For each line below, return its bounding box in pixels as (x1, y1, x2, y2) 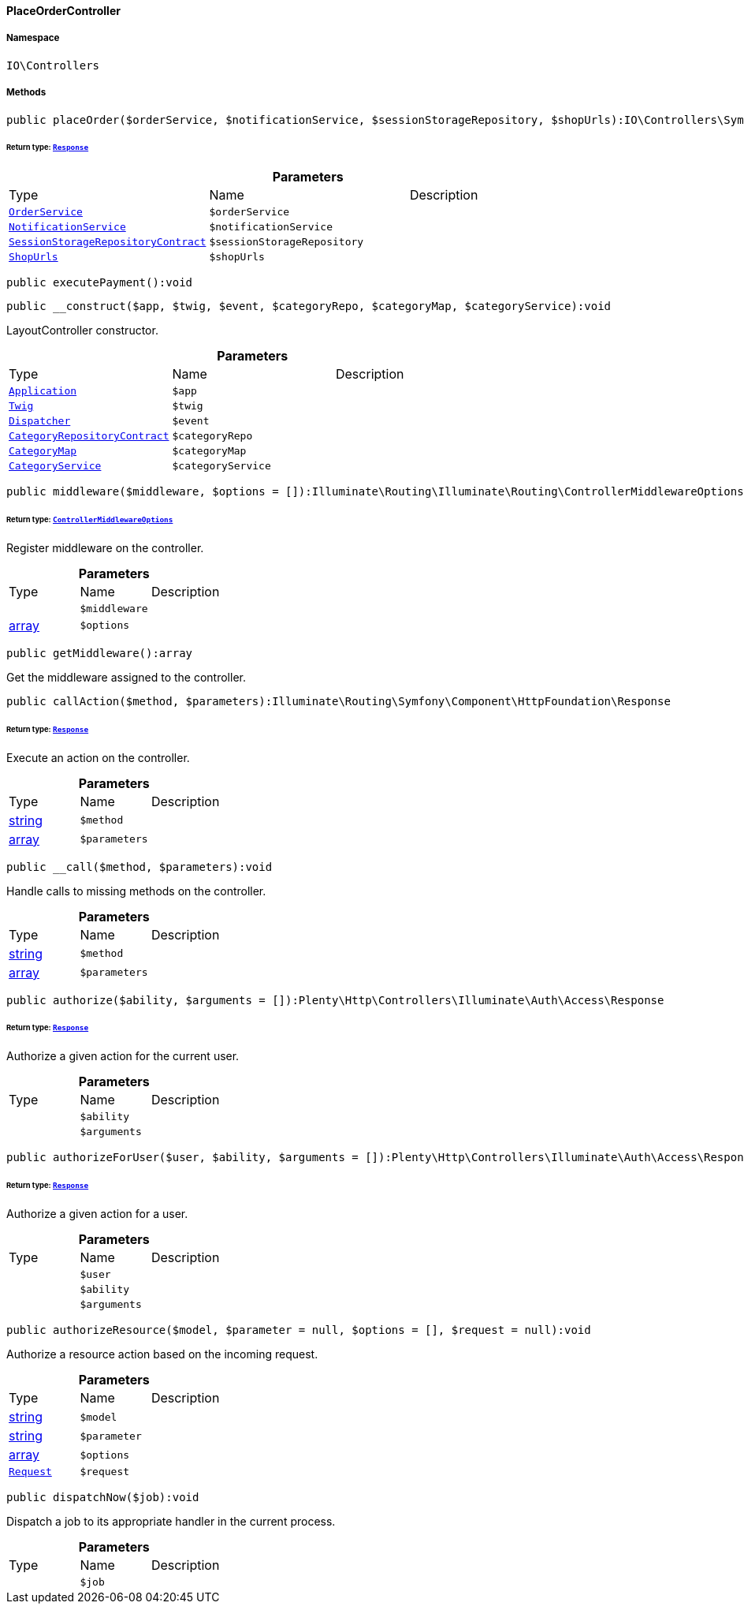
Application (9, 385, 77, 398)
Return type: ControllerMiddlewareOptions (6, 515, 173, 525)
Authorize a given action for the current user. (6, 1049, 240, 1063)
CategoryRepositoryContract (9, 430, 169, 443)
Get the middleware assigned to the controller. (6, 670, 246, 684)
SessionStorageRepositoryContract (9, 236, 206, 248)
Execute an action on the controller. (6, 750, 190, 764)
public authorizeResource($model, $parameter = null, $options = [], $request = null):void (6, 1324, 591, 1336)
